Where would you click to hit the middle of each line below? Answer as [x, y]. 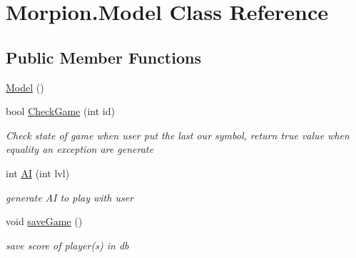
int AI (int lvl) [38, 173]
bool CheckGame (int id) [60, 111]
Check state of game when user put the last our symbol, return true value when [178, 135]
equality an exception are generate [80, 149]
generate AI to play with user [70, 197]
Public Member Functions [103, 57]
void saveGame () [44, 221]
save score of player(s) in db [67, 245]
